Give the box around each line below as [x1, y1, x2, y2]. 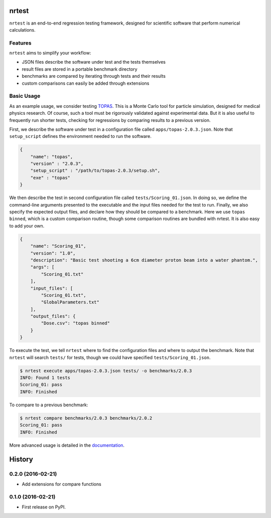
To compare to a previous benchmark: [9, 402, 88, 408]
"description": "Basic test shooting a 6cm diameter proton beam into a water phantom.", [30, 257, 258, 263]
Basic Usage [9, 93, 41, 100]
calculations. [9, 27, 36, 33]
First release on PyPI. [22, 504, 66, 510]
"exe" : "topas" [30, 175, 70, 181]
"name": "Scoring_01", [30, 243, 86, 249]
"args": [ [30, 264, 55, 270]
